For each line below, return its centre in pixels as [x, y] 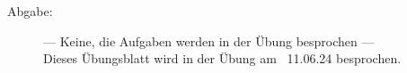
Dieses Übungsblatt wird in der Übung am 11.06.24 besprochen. [222, 58]
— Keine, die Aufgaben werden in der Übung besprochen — [209, 41]
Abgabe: [30, 11]
